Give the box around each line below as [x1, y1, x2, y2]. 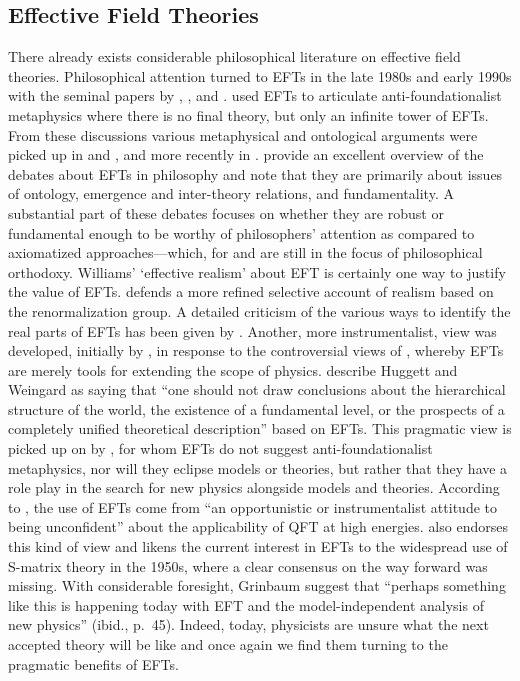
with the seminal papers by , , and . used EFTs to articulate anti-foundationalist [8, 85, 502, 106]
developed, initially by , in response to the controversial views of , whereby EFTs [8, 340, 504, 361]
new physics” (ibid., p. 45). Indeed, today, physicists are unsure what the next [8, 614, 489, 635]
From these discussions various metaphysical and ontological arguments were [8, 124, 478, 145]
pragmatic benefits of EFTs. [8, 653, 179, 674]
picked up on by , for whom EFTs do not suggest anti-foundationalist [8, 438, 433, 459]
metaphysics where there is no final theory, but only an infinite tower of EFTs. [8, 104, 489, 125]
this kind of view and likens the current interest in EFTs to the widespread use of [8, 536, 508, 557]
